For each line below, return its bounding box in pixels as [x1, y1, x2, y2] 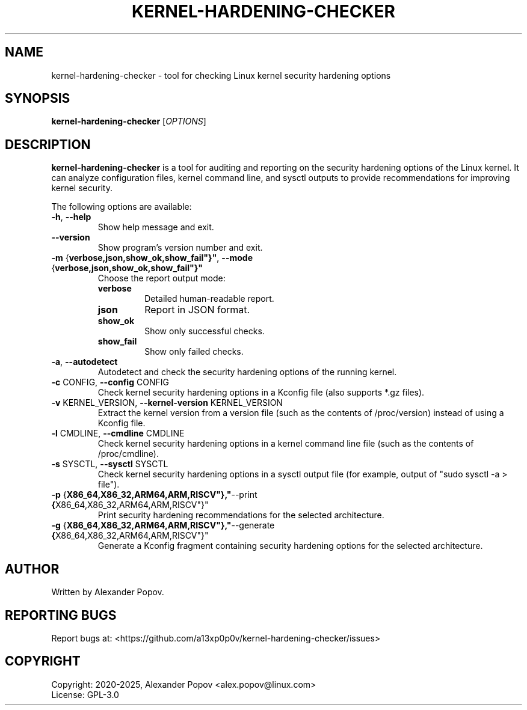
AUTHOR [5, 561, 60, 577]
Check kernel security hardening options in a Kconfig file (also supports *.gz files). [97, 387, 425, 398]
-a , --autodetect [51, 357, 118, 367]
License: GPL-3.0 [51, 689, 119, 700]
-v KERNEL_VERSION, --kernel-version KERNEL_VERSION [51, 397, 283, 408]
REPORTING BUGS [5, 607, 117, 623]
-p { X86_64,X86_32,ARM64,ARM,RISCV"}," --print [51, 489, 257, 500]
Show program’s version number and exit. [97, 242, 263, 253]
